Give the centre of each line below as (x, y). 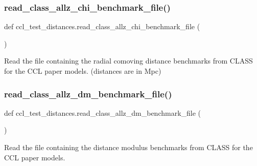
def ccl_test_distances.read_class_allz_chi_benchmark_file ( (102, 26)
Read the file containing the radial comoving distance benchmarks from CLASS (128, 61)
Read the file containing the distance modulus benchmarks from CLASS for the (128, 147)
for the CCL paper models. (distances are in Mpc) (83, 71)
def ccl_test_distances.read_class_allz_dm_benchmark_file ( (103, 112)
